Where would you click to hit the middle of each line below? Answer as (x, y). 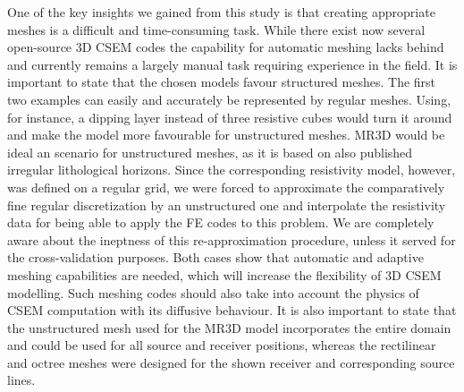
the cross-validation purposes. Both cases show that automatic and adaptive (215, 257)
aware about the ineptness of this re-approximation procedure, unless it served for (232, 239)
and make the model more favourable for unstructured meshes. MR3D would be (226, 135)
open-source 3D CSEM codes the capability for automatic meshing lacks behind (226, 47)
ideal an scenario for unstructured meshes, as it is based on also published (210, 152)
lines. (21, 380)
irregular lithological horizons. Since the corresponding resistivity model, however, (232, 170)
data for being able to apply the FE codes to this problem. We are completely (221, 222)
